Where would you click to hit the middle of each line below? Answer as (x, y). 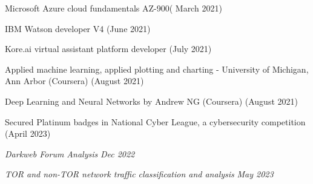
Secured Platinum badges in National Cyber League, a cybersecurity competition (155, 121)
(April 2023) (28, 133)
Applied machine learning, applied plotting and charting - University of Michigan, (157, 69)
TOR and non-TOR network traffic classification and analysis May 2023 (139, 174)
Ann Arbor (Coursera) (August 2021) (74, 81)
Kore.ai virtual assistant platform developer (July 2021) (108, 49)
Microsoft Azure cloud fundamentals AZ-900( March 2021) (114, 8)
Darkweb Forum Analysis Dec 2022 (70, 153)
